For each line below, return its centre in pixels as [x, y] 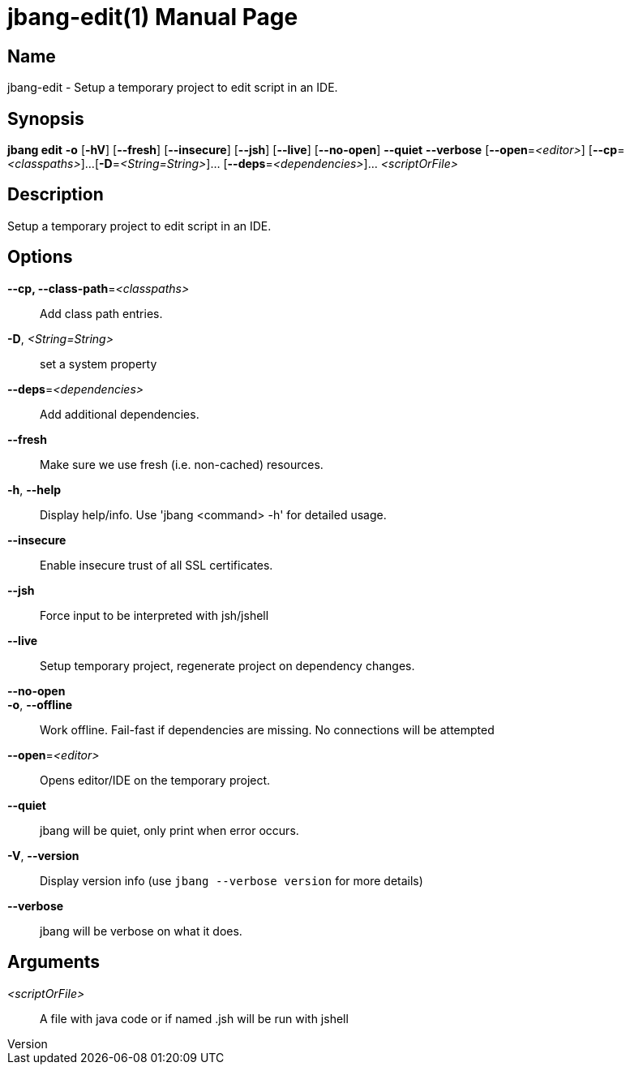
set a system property [99, 363]
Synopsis [46, 118]
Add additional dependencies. [120, 414]
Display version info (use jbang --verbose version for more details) [231, 880]
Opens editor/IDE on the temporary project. [155, 780]
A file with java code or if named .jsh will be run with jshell [194, 1018]
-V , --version [43, 855]
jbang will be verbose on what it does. [141, 931]
